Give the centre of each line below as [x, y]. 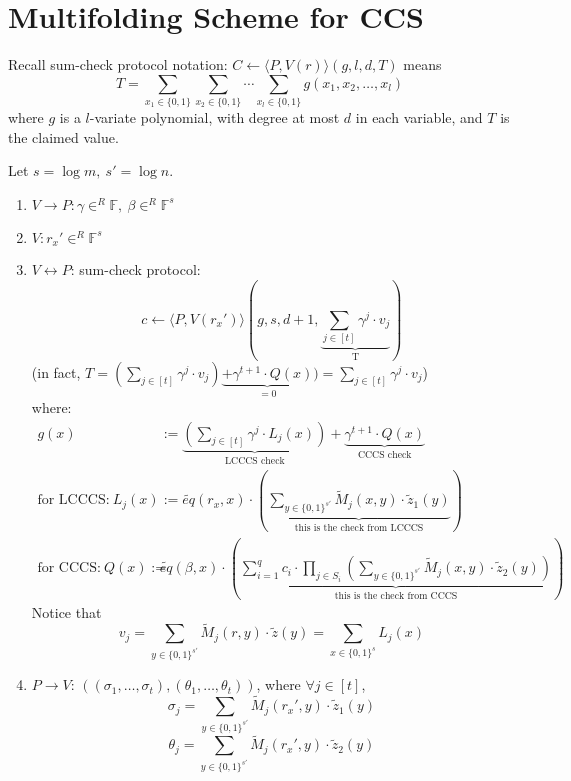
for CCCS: [69, 568]
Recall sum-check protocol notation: [118, 64]
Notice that [66, 611]
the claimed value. [63, 136]
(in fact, [56, 371]
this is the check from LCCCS [359, 528]
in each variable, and [419, 117]
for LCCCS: [73, 500]
